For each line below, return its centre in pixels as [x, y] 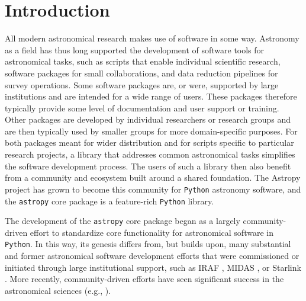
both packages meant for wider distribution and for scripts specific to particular [149, 143]
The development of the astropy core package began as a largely [123, 221]
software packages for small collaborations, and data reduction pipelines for [141, 73]
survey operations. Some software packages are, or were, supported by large [142, 84]
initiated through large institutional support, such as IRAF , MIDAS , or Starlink [153, 267]
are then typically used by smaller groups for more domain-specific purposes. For [151, 131]
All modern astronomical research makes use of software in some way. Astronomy [152, 38]
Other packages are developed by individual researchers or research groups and [148, 119]
